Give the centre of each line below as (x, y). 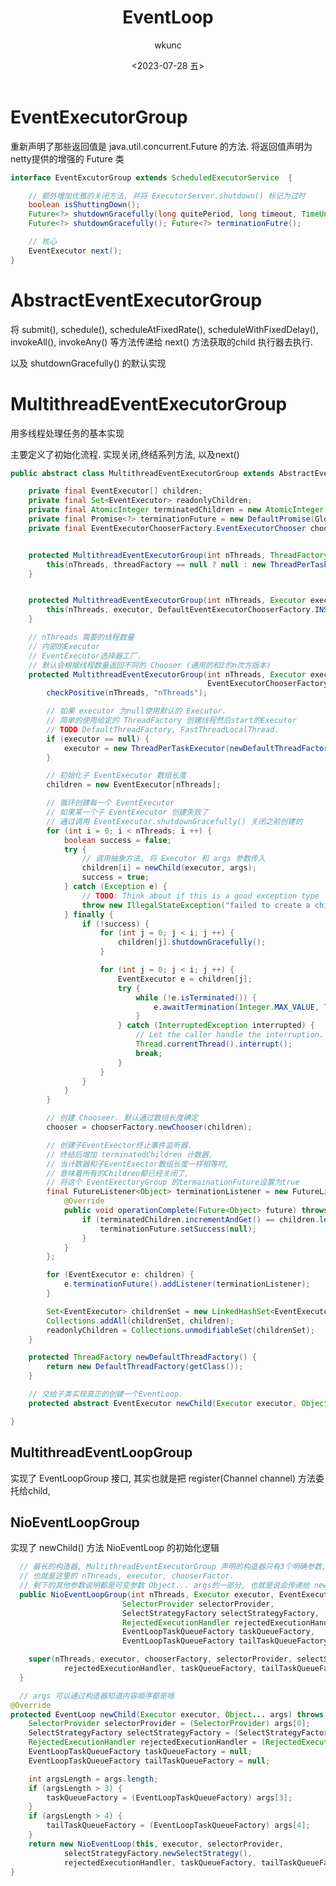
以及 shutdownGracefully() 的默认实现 (88, 363)
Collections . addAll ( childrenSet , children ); (140, 1321)
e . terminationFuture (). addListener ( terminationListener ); (187, 1284)
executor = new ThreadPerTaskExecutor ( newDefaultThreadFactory (198, 748)
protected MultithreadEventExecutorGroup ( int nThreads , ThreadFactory (178, 555)
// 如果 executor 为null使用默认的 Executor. (136, 711)
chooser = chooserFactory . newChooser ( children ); (149, 1127)
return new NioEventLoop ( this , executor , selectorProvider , (156, 1844)
